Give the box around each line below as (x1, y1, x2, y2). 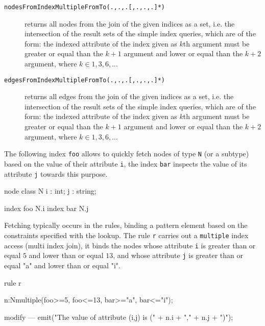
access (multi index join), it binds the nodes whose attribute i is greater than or (4, 240, 256, 250)
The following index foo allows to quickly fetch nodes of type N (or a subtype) (4, 148, 249, 159)
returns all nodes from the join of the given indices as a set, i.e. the (25, 18, 235, 29)
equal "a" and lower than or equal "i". (4, 260, 121, 270)
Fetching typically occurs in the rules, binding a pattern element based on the (4, 220, 248, 230)
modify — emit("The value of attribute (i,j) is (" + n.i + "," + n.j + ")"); (4, 311, 233, 322)
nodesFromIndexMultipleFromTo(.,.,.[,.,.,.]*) (4, 4, 165, 11)
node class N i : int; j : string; (4, 185, 97, 196)
